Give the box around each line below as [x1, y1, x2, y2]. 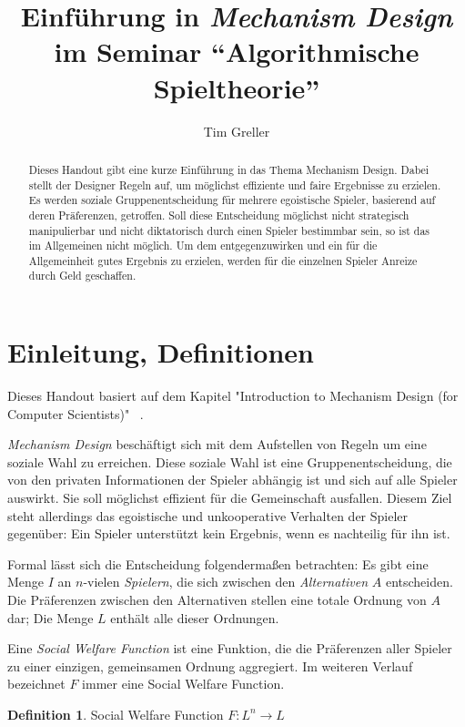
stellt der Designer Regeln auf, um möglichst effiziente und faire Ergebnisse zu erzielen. [28, 177, 441, 192]
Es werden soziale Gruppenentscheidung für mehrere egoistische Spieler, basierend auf [28, 192, 436, 208]
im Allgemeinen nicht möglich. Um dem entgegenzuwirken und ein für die [28, 238, 378, 253]
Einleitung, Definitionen [7, 333, 314, 371]
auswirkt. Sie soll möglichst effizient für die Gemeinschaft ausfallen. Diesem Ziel [7, 488, 452, 507]
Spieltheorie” [153, 68, 320, 106]
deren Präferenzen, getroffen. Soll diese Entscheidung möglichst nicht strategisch [28, 207, 409, 222]
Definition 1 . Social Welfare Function [7, 704, 224, 723]
